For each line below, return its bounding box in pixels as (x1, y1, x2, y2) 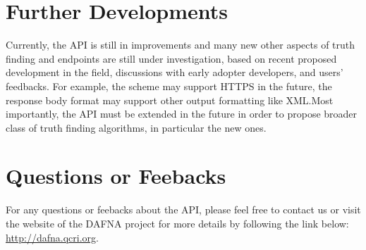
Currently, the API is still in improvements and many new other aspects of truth (6, 37, 355, 52)
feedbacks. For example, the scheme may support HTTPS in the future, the (6, 78, 332, 93)
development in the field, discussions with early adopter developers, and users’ (6, 65, 343, 80)
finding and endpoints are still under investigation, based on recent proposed (6, 51, 337, 65)
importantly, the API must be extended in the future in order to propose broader (6, 106, 358, 121)
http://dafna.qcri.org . (6, 230, 99, 244)
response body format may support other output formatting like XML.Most (6, 92, 334, 107)
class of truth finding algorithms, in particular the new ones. (6, 120, 267, 135)
